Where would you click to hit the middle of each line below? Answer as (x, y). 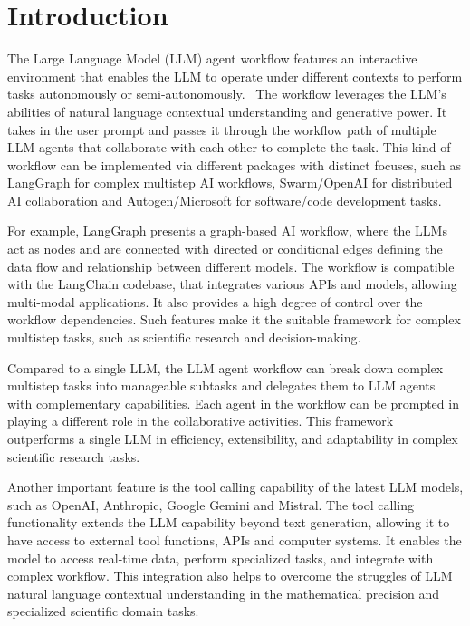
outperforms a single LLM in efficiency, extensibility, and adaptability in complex (233, 438)
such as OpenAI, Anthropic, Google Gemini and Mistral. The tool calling (211, 504)
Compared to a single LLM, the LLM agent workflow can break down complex (225, 367)
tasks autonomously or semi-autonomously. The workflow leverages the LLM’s (227, 94)
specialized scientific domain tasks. (103, 611)
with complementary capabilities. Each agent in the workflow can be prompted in (233, 403)
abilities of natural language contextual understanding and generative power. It (227, 111)
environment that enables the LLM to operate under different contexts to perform (235, 76)
